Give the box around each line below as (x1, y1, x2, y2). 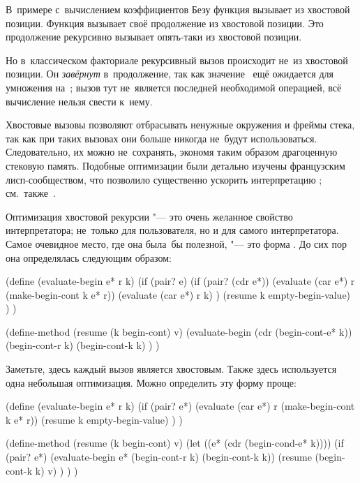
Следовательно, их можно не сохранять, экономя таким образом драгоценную (6, 144, 338, 159)
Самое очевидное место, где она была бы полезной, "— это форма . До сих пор (6, 236, 347, 251)
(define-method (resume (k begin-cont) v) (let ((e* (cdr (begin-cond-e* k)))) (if (6, 436, 344, 450)
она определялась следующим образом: (6, 250, 172, 265)
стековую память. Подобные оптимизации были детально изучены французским (6, 158, 345, 172)
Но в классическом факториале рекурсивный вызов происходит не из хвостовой (6, 52, 348, 67)
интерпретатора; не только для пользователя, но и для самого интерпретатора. (6, 223, 339, 237)
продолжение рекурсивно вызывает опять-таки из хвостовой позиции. (6, 29, 302, 44)
